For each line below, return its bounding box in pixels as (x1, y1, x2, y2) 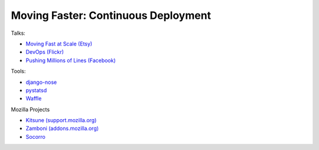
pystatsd (25, 86, 47, 94)
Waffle (25, 95, 42, 102)
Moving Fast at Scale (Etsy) (25, 40, 93, 47)
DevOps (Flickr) (25, 48, 64, 56)
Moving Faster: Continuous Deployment (11, 9, 211, 22)
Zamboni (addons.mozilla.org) (25, 125, 99, 132)
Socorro (25, 133, 45, 140)
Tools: (11, 68, 26, 75)
